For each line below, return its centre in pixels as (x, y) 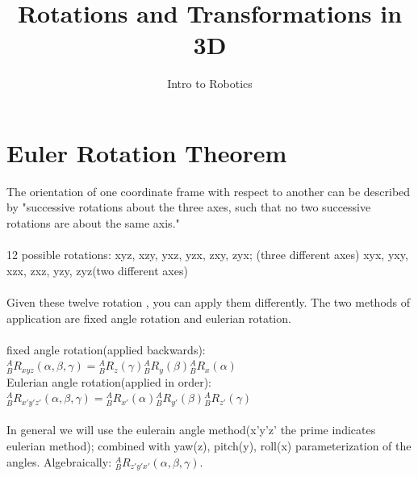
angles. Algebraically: (59, 461)
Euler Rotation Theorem (147, 152)
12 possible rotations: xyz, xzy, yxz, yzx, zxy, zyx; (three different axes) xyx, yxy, (207, 255)
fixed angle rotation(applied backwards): (106, 349)
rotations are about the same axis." (93, 223)
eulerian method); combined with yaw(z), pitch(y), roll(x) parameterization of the (209, 446)
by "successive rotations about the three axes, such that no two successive (189, 207)
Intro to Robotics (210, 84)
